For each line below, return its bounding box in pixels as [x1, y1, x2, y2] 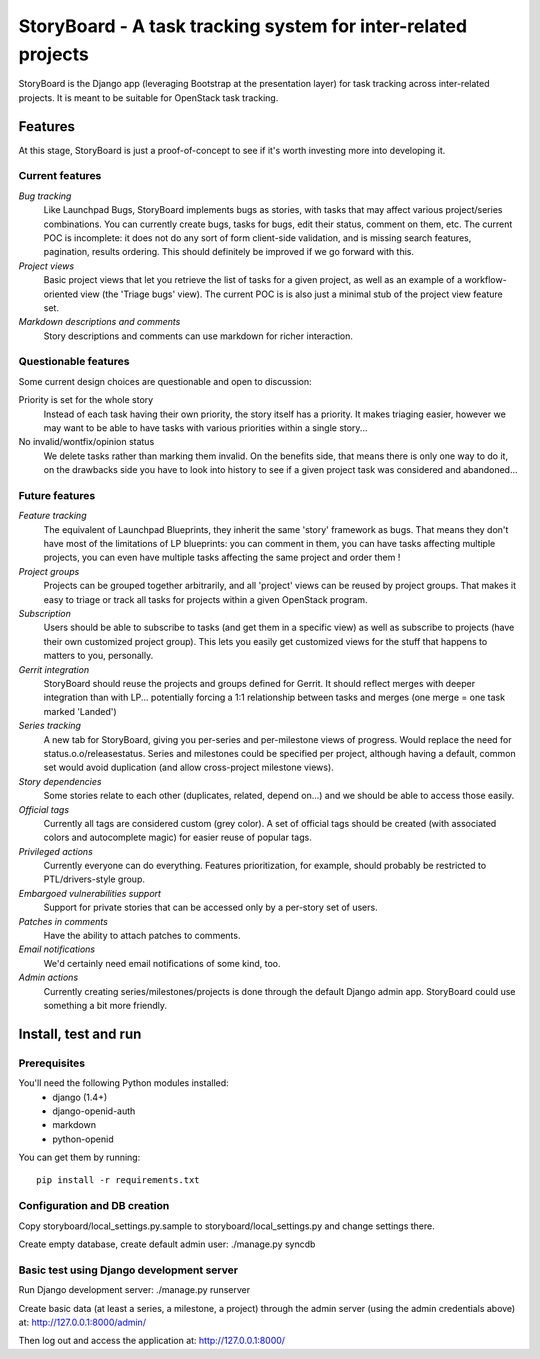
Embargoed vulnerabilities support [18, 887, 162, 899]
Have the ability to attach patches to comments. [43, 930, 241, 942]
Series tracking [18, 720, 82, 732]
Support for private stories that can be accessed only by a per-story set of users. [43, 901, 379, 914]
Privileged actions [18, 845, 94, 857]
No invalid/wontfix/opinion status [18, 436, 155, 448]
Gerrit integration [18, 663, 90, 675]
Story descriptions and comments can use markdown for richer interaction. [43, 330, 354, 342]
